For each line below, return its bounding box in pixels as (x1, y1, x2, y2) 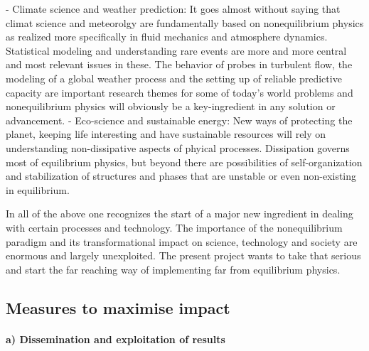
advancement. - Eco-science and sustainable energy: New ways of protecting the (6, 112, 353, 127)
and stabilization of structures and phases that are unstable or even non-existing (6, 168, 357, 183)
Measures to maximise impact (6, 296, 230, 318)
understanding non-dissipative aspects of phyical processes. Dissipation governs (6, 140, 350, 155)
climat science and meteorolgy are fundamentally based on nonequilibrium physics (6, 15, 364, 30)
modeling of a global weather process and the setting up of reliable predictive (6, 70, 342, 85)
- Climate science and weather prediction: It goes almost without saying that (6, 1, 341, 16)
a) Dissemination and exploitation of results (6, 331, 225, 346)
